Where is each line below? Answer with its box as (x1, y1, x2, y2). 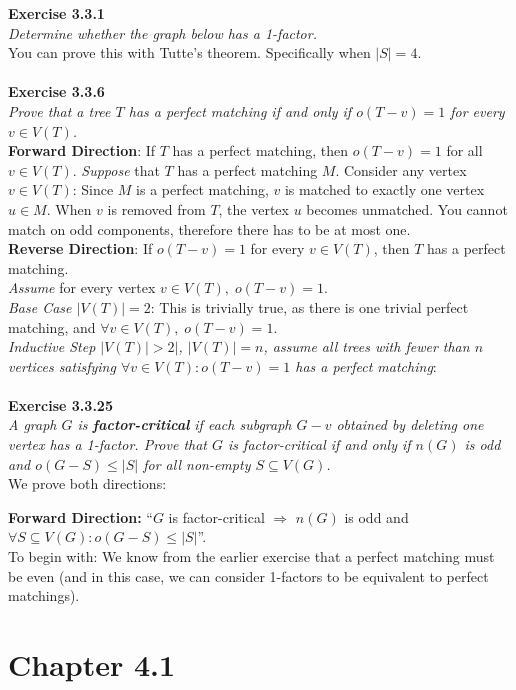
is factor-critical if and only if (228, 434, 411, 455)
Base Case (8, 296, 72, 317)
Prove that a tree (8, 100, 111, 121)
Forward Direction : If (8, 140, 156, 161)
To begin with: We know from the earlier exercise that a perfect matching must (8, 546, 495, 567)
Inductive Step (8, 336, 96, 357)
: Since (72, 179, 114, 200)
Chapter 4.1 (8, 644, 176, 684)
